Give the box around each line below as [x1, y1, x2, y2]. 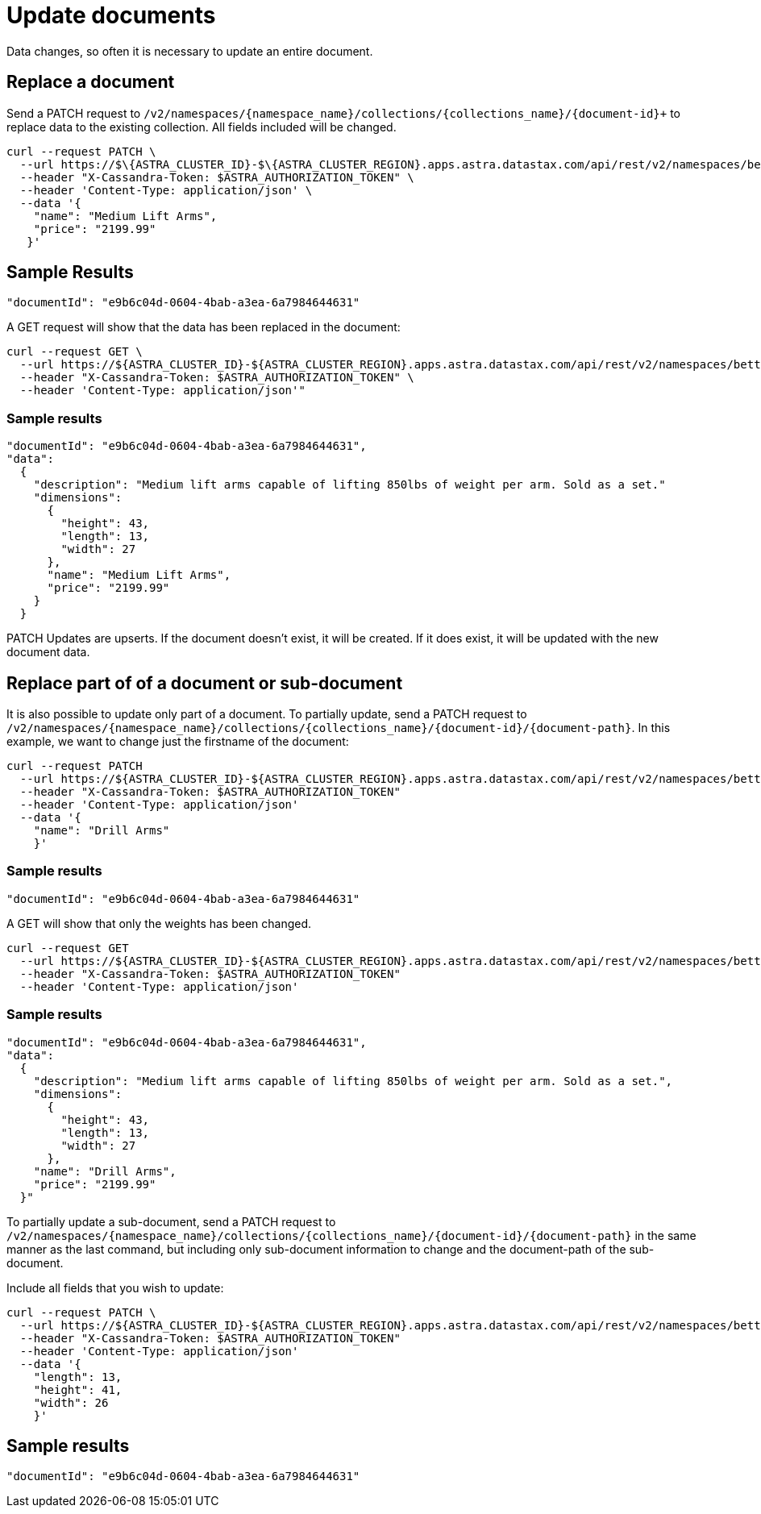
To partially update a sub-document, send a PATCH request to [6, 1214, 336, 1229]
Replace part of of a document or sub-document [6, 672, 403, 693]
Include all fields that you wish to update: [6, 1280, 224, 1295]
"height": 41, [33, 1383, 123, 1396]
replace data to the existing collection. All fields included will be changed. [6, 119, 397, 134]
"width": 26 [33, 1395, 109, 1409]
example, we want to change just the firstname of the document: [6, 734, 349, 749]
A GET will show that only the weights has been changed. [6, 916, 312, 930]
